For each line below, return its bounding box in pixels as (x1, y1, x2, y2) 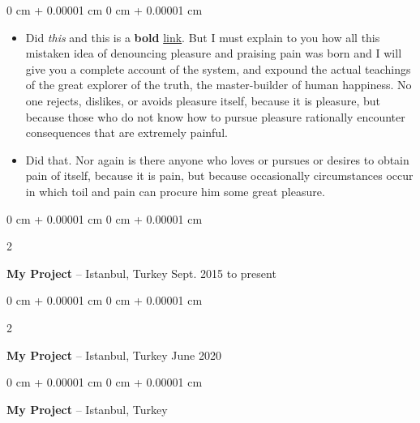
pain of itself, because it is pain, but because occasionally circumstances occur (25, 167, 414, 184)
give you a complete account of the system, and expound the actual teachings (25, 60, 411, 77)
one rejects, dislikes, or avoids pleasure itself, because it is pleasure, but (25, 92, 380, 109)
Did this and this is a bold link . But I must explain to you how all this (25, 28, 380, 45)
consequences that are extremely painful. (25, 124, 228, 141)
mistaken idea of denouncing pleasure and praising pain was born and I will (25, 45, 402, 62)
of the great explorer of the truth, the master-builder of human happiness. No (25, 76, 412, 93)
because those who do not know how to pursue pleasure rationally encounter (25, 108, 405, 125)
